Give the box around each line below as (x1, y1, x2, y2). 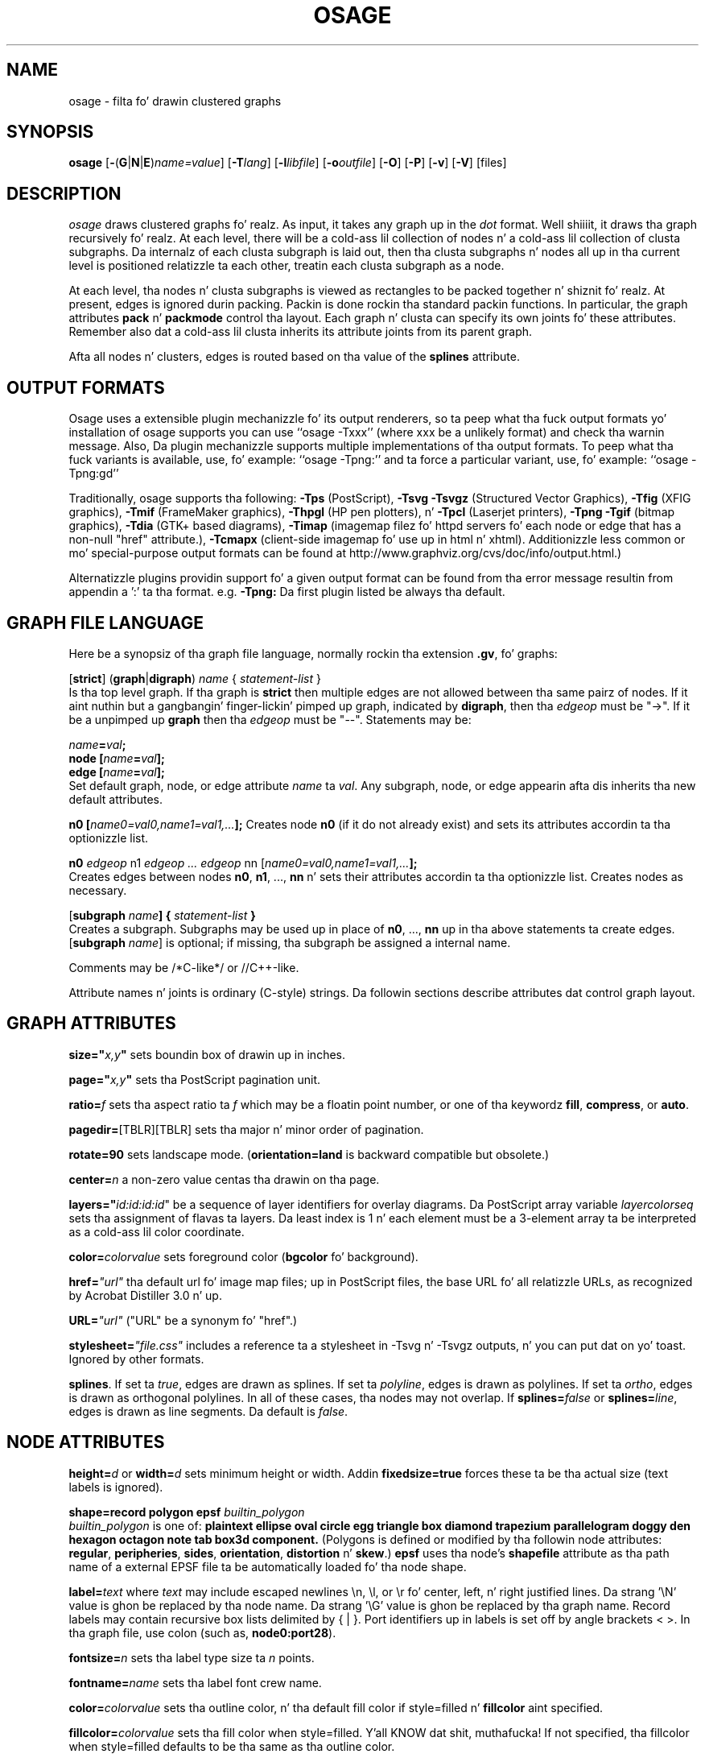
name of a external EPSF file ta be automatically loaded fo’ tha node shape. (68, 1559, 467, 1574)
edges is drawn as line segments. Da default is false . (68, 1404, 348, 1418)
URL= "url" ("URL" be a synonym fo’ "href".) (68, 1313, 298, 1327)
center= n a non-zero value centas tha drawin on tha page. (68, 1172, 380, 1186)
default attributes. (68, 792, 163, 806)
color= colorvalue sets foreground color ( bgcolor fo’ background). (68, 1249, 418, 1264)
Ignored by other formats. (68, 1351, 204, 1366)
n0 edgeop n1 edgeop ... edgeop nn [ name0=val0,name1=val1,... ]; (68, 855, 418, 870)
